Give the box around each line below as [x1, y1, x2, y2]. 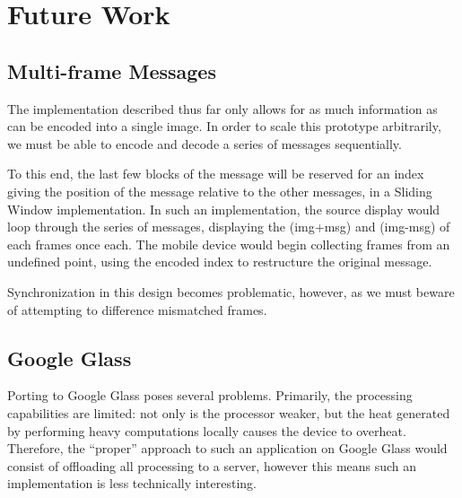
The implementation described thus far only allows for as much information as [7, 99, 438, 118]
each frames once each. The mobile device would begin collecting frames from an [7, 234, 450, 253]
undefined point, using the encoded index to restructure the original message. [7, 252, 432, 271]
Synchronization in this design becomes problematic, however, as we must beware [7, 282, 455, 301]
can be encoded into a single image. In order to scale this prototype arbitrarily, [7, 117, 441, 135]
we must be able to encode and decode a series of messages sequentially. [7, 134, 402, 153]
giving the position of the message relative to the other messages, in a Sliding [7, 181, 432, 200]
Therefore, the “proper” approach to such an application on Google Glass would [7, 439, 448, 458]
